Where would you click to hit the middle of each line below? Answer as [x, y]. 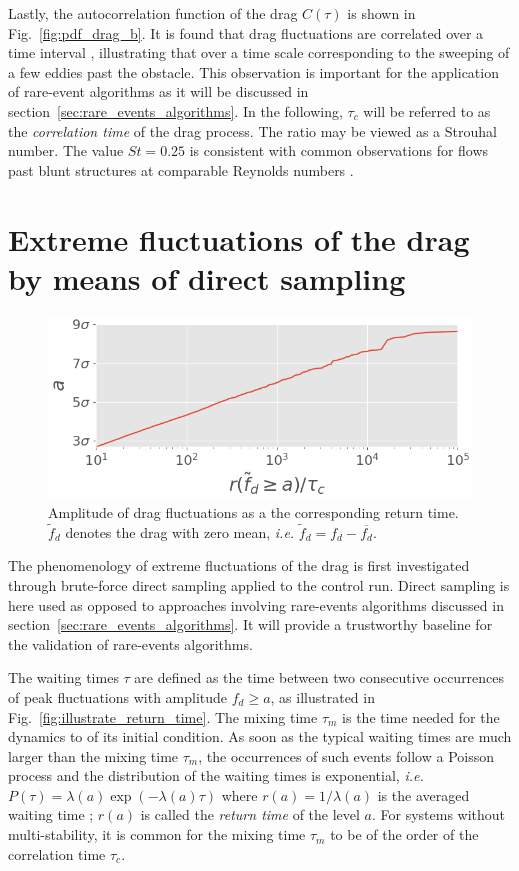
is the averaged [423, 794]
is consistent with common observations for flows [339, 150]
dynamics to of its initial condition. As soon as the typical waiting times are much [260, 736]
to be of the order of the [404, 834]
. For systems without [439, 814]
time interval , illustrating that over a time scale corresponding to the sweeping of [259, 52]
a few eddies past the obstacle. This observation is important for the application [253, 71]
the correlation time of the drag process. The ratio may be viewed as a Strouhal [252, 130]
